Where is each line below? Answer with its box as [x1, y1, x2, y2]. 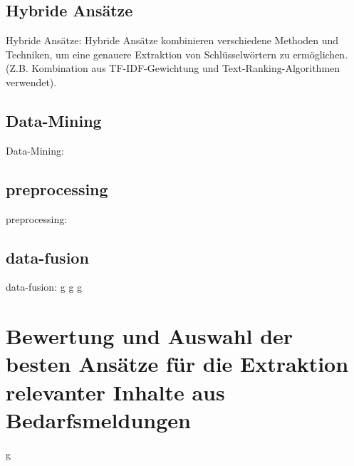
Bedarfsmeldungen [6, 405, 191, 434]
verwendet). [6, 74, 57, 89]
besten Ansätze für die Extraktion [6, 349, 349, 378]
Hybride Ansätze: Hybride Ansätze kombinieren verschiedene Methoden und [6, 33, 339, 48]
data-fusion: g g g [6, 279, 83, 294]
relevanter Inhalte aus [6, 377, 225, 406]
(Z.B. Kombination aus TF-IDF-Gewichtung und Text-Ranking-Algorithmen [6, 61, 340, 76]
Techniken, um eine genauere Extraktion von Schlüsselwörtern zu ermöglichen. [6, 46, 348, 61]
